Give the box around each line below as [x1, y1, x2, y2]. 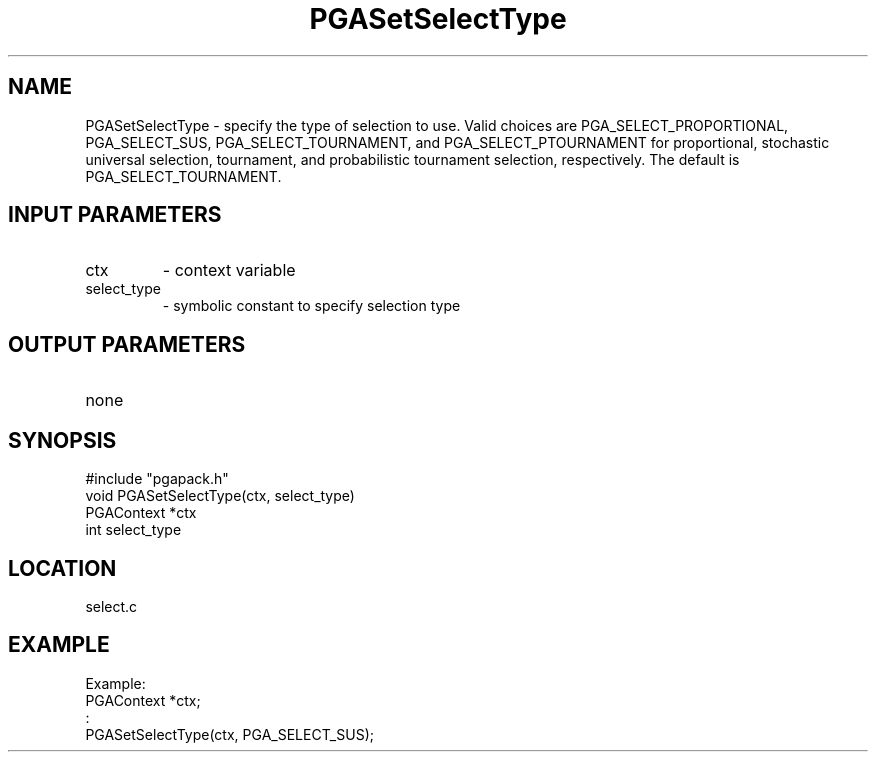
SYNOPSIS [8, 427, 117, 453]
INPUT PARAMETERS [8, 202, 222, 228]
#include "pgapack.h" [85, 470, 229, 488]
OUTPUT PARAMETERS [8, 331, 246, 357]
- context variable [162, 260, 296, 281]
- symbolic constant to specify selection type [162, 297, 461, 315]
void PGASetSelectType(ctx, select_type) [85, 487, 355, 505]
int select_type [85, 521, 182, 539]
